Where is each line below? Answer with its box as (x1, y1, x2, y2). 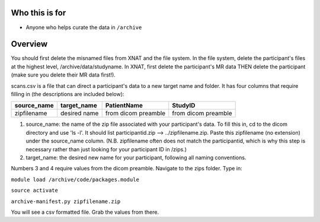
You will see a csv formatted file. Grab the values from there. (11, 208, 159, 215)
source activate (11, 187, 59, 194)
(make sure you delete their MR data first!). (11, 71, 116, 78)
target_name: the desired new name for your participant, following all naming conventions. (25, 154, 247, 161)
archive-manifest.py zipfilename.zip (11, 198, 121, 205)
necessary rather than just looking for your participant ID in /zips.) (25, 145, 187, 153)
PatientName (105, 102, 143, 110)
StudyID (172, 102, 196, 110)
